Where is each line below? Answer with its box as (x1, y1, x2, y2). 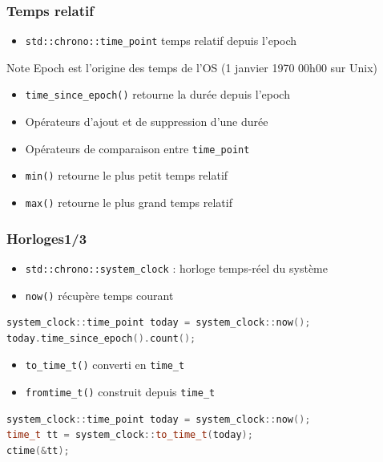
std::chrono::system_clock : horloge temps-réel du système (25, 259, 328, 276)
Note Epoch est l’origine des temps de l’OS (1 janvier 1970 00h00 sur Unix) (6, 59, 378, 75)
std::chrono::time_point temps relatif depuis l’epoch (25, 32, 297, 49)
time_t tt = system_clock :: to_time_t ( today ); (6, 429, 253, 441)
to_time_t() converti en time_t (25, 356, 185, 373)
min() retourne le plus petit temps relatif (25, 167, 228, 184)
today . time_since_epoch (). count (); (6, 332, 196, 344)
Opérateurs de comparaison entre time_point (25, 140, 250, 156)
